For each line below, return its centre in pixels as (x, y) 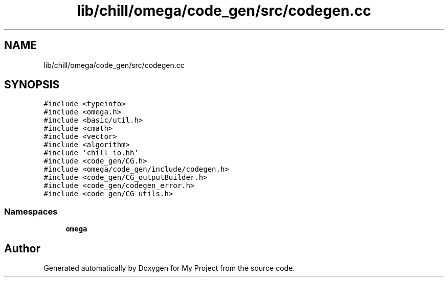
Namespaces (31, 211)
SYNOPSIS (32, 85)
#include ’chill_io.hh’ (91, 153)
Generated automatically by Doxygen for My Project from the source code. (169, 268)
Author (22, 248)
